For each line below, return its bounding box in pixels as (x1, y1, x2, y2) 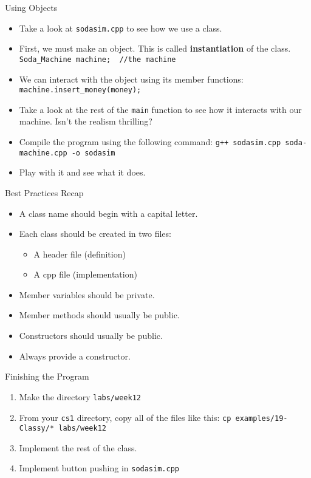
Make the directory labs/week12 (19, 390, 141, 403)
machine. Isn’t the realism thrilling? (19, 115, 152, 128)
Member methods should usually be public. (19, 309, 180, 321)
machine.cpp (19, 148, 67, 157)
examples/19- (235, 414, 288, 423)
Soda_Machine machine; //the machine (19, 55, 176, 64)
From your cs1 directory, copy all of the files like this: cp (19, 411, 231, 423)
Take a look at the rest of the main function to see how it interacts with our (19, 103, 302, 115)
